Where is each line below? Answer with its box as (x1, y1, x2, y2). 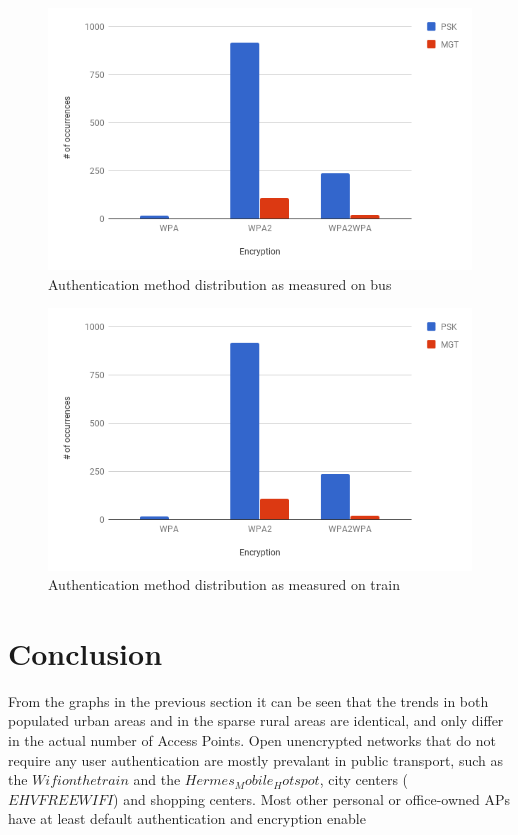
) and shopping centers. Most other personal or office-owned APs (113, 788, 511, 809)
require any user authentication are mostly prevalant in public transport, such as (8, 749, 503, 770)
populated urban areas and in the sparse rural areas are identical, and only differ (8, 710, 504, 731)
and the (133, 769, 181, 790)
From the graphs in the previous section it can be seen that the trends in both (8, 690, 489, 711)
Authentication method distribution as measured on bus (48, 273, 392, 294)
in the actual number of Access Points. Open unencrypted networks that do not (8, 730, 496, 751)
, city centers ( (319, 769, 409, 790)
